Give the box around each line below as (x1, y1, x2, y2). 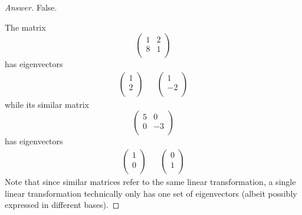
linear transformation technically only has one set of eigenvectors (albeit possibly (5, 187, 297, 199)
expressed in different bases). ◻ (5, 199, 120, 211)
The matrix (5, 21, 46, 33)
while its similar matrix (5, 98, 89, 110)
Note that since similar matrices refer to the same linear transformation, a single (5, 176, 296, 188)
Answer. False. (5, 1, 57, 13)
